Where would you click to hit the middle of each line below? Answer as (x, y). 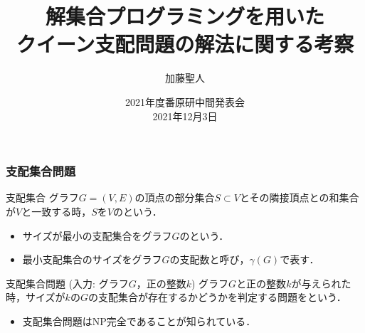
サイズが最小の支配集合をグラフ (97, 235)
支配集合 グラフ (42, 197)
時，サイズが (36, 297)
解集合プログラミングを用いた (185, 16)
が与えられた (321, 283)
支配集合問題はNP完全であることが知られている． (139, 321)
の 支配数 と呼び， (210, 259)
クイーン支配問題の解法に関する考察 (185, 44)
